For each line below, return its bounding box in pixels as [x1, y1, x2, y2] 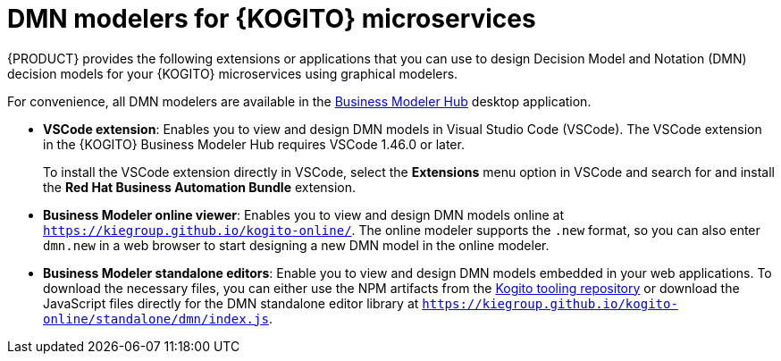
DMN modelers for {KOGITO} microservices [7, 4, 536, 34]
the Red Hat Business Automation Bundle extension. [43, 179, 357, 195]
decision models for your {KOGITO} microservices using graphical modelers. [7, 65, 458, 81]
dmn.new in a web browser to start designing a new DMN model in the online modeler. [43, 237, 550, 253]
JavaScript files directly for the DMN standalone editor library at [43, 295, 419, 311]
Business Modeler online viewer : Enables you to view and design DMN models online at [43, 206, 565, 222]
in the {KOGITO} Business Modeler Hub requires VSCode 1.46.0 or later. [43, 136, 465, 152]
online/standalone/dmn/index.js [43, 311, 269, 326]
